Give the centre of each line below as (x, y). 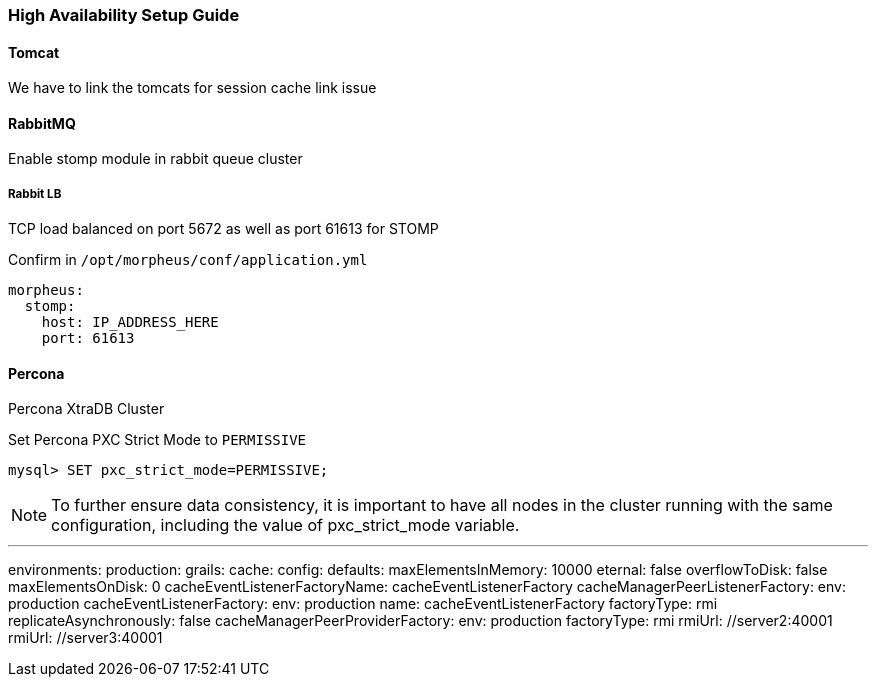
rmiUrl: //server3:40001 (85, 638)
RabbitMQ (42, 123)
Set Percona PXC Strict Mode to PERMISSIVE (157, 440)
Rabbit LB (35, 193)
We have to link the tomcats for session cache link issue (192, 88)
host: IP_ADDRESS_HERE (130, 322)
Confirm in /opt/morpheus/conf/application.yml (188, 260)
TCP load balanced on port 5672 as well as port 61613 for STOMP (223, 229)
